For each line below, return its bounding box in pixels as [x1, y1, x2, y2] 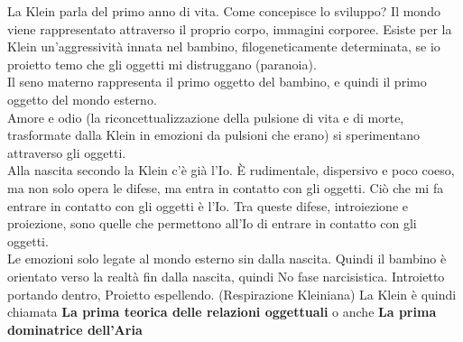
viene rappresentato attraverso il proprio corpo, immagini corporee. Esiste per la [7, 19, 452, 38]
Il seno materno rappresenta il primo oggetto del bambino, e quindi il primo [7, 72, 427, 91]
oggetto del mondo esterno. [7, 89, 157, 108]
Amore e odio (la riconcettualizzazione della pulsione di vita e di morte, [7, 107, 404, 126]
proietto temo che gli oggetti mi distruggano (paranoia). [7, 54, 317, 73]
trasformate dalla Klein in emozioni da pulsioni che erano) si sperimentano [7, 125, 421, 144]
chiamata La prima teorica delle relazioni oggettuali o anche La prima [7, 302, 437, 321]
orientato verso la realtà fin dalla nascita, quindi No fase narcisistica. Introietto [7, 266, 445, 285]
